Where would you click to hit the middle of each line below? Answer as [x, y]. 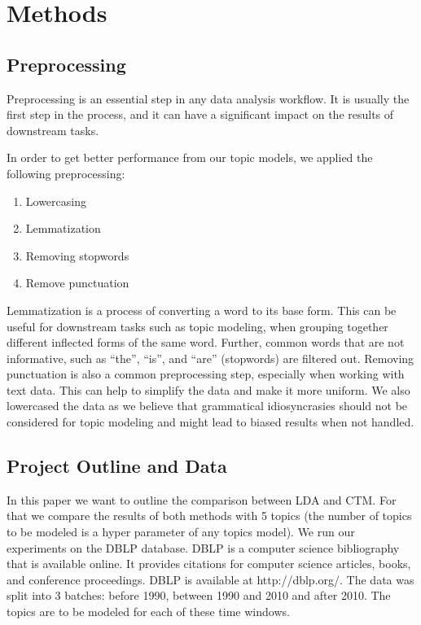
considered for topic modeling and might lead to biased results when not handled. [210, 422]
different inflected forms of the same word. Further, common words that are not [206, 342]
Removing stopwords [77, 255]
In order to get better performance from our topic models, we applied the [190, 157]
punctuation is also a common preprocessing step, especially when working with [206, 374]
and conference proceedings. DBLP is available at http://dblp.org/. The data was [210, 579]
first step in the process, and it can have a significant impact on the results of [200, 114]
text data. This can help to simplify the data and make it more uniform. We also [208, 389]
